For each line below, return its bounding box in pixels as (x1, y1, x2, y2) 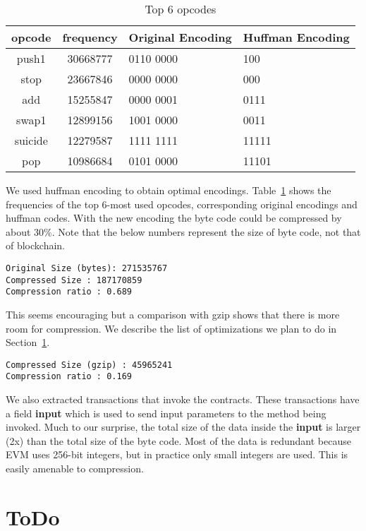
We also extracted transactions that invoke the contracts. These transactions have (6, 392, 360, 407)
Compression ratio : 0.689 (6, 287, 132, 297)
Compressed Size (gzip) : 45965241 (6, 359, 173, 370)
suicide (14, 132, 48, 148)
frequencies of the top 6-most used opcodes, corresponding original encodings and (6, 196, 358, 211)
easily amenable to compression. (6, 461, 144, 475)
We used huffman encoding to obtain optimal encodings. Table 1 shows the (6, 183, 331, 197)
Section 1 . (6, 335, 50, 350)
